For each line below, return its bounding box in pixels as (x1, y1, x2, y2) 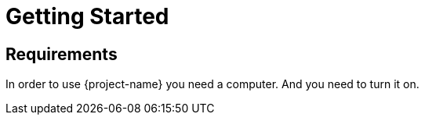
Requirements (5, 44, 118, 64)
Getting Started (5, 3, 169, 30)
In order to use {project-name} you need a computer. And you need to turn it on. (5, 77, 420, 91)
